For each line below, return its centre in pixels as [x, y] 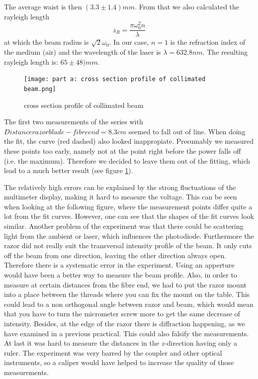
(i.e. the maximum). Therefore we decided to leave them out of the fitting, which [127, 160]
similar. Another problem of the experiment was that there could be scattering [124, 226]
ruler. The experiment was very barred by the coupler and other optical [113, 352]
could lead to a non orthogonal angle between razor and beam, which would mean [129, 304]
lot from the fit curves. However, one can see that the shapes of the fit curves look [129, 216]
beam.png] [40, 89]
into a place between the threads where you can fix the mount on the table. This [127, 294]
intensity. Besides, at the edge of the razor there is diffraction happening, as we [125, 324]
